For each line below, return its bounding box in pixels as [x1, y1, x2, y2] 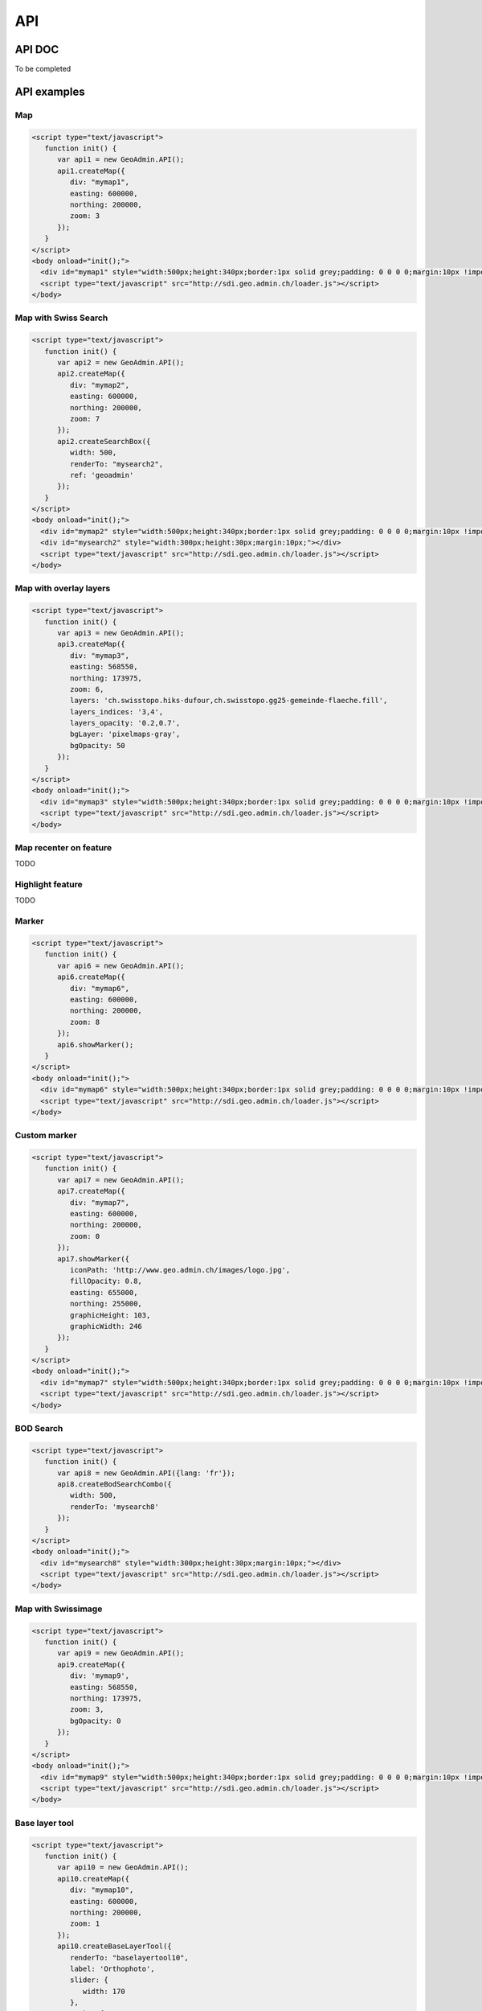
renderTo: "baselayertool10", [69, 1953, 189, 1962]
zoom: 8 [69, 1018, 100, 1026]
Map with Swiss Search [14, 312, 108, 323]
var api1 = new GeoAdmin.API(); [57, 155, 185, 164]
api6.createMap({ [57, 973, 126, 981]
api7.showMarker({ [57, 1254, 130, 1263]
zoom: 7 [69, 414, 100, 423]
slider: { [69, 1976, 108, 1984]
